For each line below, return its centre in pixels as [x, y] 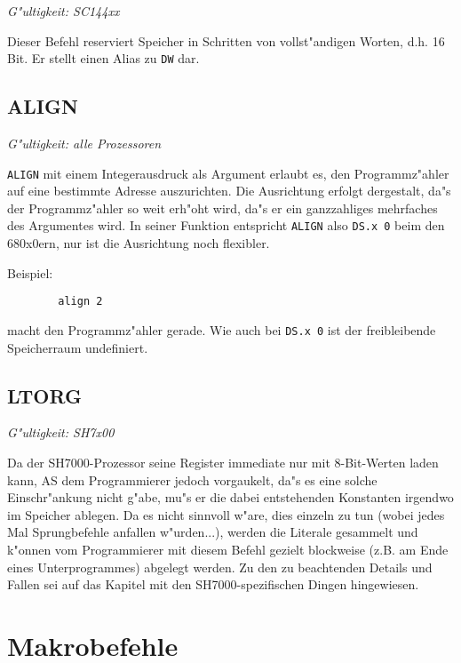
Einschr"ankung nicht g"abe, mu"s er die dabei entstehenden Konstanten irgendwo [230, 497]
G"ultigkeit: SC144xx [64, 11]
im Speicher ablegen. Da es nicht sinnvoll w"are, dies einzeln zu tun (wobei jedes [226, 514]
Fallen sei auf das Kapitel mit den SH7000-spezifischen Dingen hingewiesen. [213, 584]
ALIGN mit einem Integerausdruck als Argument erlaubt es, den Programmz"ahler [228, 173]
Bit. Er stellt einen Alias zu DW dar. [103, 58]
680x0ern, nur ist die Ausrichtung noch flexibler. [139, 243]
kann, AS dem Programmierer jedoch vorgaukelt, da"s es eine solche [192, 479]
